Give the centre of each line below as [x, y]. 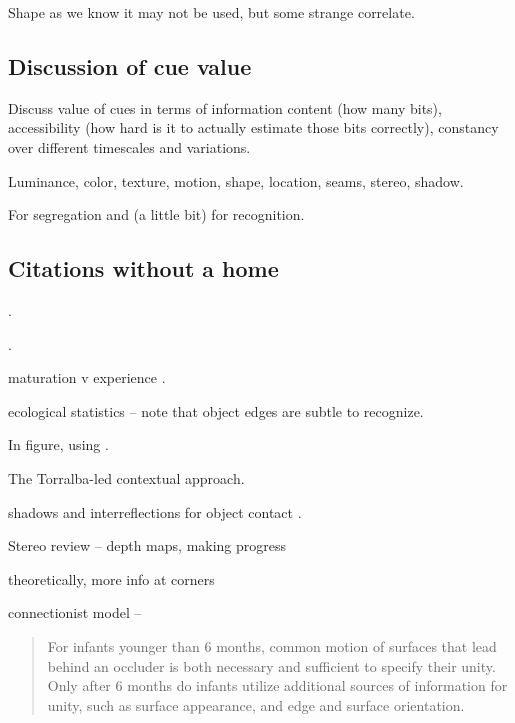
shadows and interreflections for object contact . [155, 511]
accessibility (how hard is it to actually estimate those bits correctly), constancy [253, 127]
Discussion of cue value [130, 65]
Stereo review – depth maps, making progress [147, 545]
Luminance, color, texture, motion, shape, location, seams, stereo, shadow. [236, 180]
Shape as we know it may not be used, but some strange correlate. [211, 12]
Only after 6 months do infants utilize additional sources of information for [277, 685]
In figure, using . [58, 444]
